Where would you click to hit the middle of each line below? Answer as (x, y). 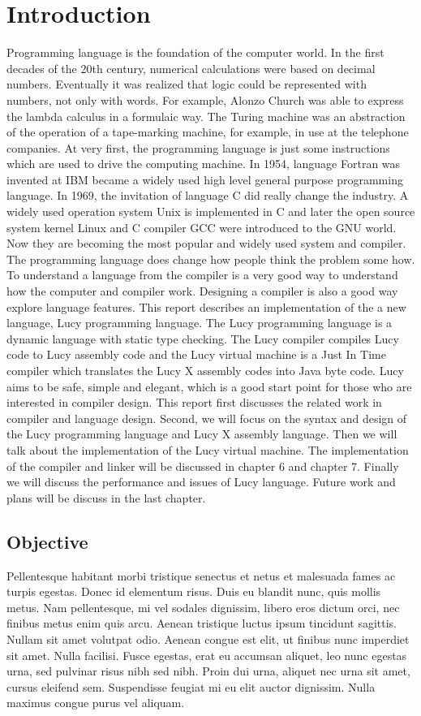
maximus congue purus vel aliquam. (96, 703)
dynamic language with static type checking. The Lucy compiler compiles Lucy (203, 338)
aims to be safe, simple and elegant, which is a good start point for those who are (209, 386)
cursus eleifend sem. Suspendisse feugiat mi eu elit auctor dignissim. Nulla (191, 686)
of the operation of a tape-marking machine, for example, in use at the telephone (208, 132)
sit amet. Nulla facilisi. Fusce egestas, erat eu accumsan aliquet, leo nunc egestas (207, 655)
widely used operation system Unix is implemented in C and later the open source (211, 211)
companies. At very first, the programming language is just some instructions (198, 147)
